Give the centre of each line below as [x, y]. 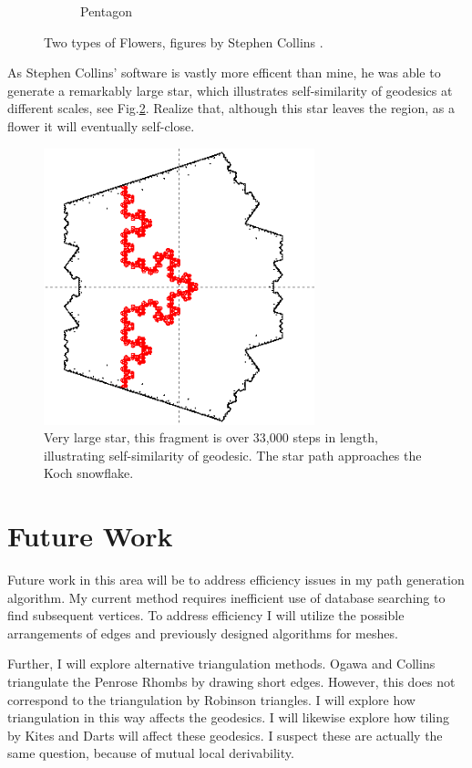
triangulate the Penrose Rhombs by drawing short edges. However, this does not [231, 682]
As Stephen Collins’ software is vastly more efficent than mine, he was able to [224, 73]
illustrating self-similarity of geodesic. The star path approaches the [233, 455]
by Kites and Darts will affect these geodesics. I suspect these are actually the [225, 735]
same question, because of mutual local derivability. [151, 753]
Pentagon [106, 11]
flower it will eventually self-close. [101, 125]
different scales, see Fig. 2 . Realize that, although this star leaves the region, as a [231, 108]
